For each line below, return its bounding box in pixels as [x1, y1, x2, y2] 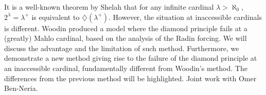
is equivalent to [31, 11, 80, 22]
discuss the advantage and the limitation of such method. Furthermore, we [4, 42, 239, 53]
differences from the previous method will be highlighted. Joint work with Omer [4, 73, 257, 83]
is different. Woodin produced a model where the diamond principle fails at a [4, 22, 247, 33]
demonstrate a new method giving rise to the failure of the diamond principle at [4, 53, 257, 63]
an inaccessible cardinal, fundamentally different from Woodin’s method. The [4, 62, 247, 73]
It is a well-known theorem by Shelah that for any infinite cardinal [4, 2, 214, 12]
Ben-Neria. [4, 83, 38, 93]
